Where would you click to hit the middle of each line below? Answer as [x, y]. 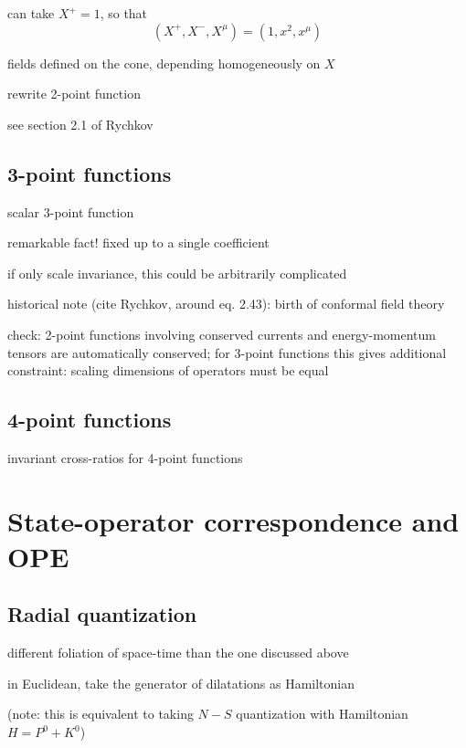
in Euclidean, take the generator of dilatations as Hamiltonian [181, 683]
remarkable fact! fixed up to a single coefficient [138, 242]
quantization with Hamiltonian [322, 714]
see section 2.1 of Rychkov [80, 124]
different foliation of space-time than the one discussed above [178, 653]
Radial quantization [102, 614]
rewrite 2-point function [74, 94]
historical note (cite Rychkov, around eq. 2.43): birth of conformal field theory [226, 304]
